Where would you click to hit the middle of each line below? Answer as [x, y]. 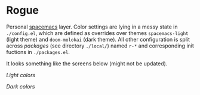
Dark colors [21, 86]
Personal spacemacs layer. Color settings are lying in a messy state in [92, 27]
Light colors [21, 75]
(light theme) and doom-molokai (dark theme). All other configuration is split [98, 39]
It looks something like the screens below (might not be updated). [87, 64]
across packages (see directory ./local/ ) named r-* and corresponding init [100, 46]
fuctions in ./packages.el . [38, 52]
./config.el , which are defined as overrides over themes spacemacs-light [97, 33]
